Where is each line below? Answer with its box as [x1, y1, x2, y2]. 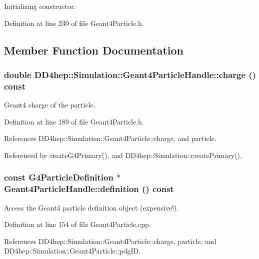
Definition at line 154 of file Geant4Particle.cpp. [4, 219, 151, 229]
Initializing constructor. [4, 1, 76, 11]
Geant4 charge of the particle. [4, 99, 95, 110]
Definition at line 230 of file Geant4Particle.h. [4, 17, 144, 28]
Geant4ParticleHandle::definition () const [4, 182, 174, 195]
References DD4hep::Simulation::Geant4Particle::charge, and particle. [4, 133, 216, 143]
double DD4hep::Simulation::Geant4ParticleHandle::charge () [4, 68, 256, 80]
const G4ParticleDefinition [4, 171, 113, 183]
